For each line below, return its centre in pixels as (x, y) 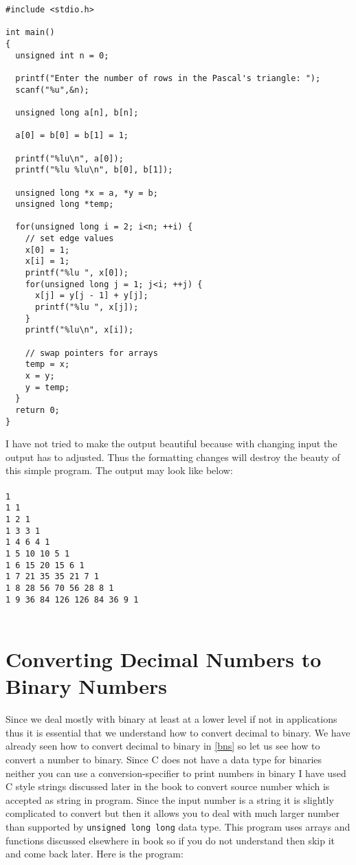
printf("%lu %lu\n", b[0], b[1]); (94, 170)
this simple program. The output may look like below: (119, 470)
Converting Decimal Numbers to (164, 659)
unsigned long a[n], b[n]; (77, 112)
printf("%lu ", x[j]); (87, 307)
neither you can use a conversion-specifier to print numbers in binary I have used (176, 773)
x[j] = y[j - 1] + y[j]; (91, 296)
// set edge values (69, 239)
